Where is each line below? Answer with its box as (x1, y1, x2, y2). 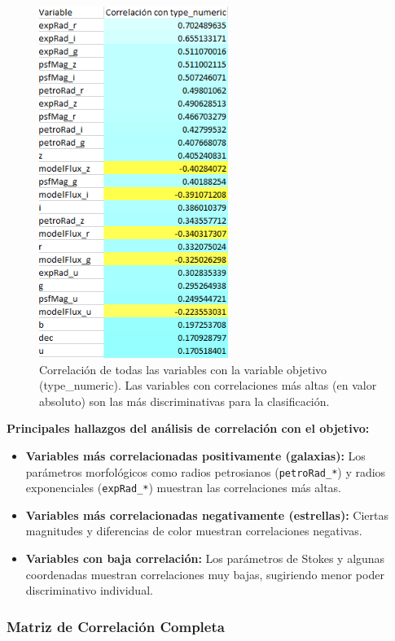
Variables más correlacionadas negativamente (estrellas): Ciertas (25, 506, 388, 523)
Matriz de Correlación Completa (7, 616, 225, 636)
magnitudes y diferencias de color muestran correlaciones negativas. (25, 522, 362, 539)
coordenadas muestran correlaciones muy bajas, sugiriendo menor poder (25, 565, 384, 582)
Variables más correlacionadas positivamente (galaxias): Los (25, 447, 366, 464)
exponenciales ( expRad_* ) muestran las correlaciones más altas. (25, 479, 342, 496)
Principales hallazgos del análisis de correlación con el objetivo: (7, 420, 370, 437)
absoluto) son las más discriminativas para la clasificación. (39, 392, 330, 409)
